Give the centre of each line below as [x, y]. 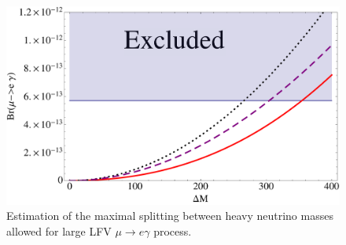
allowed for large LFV [59, 231]
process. [173, 231]
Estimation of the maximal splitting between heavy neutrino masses [170, 216]
